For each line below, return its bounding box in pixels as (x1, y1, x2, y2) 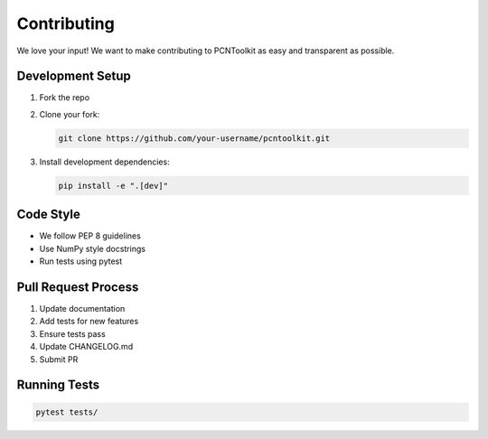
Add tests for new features (39, 316, 139, 327)
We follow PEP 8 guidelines (39, 230, 142, 241)
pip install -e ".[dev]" (58, 181, 169, 191)
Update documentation (39, 303, 126, 313)
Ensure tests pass (39, 328, 106, 339)
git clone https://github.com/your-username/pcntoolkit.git (58, 133, 331, 144)
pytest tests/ (35, 406, 99, 417)
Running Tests (16, 378, 99, 393)
